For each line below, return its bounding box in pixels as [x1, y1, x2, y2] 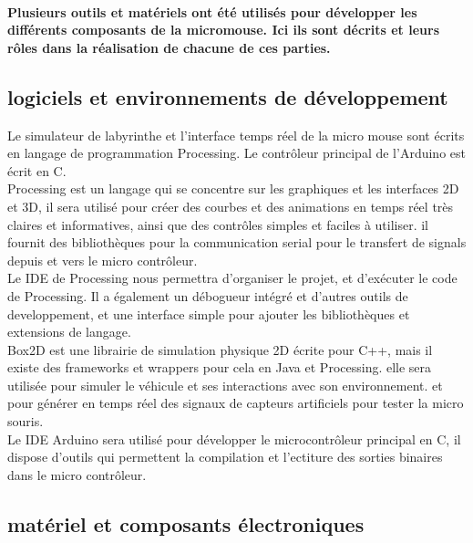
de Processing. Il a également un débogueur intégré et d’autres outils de [7, 286, 408, 305]
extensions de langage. [7, 322, 131, 341]
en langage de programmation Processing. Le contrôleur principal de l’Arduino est [7, 143, 466, 162]
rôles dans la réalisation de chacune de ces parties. [7, 37, 331, 57]
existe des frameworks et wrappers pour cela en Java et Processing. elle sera [7, 358, 432, 377]
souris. [7, 412, 44, 431]
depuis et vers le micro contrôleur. [7, 250, 198, 269]
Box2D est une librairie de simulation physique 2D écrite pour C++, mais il [7, 339, 433, 359]
